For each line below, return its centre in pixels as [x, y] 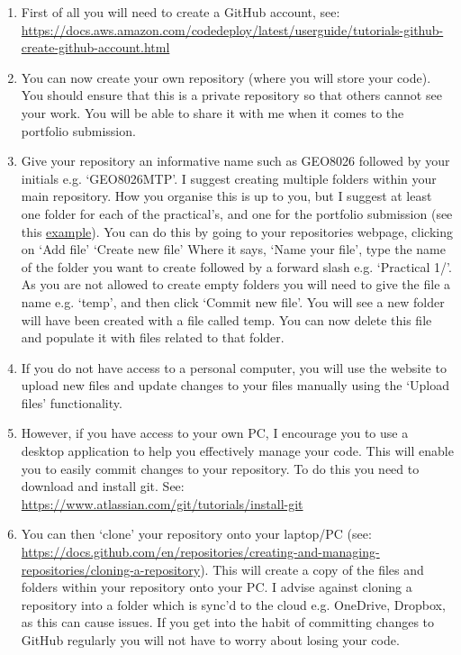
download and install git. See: [103, 486]
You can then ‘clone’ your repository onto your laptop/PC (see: [196, 534]
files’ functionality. [72, 402]
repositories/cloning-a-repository [111, 569]
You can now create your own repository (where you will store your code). [226, 77]
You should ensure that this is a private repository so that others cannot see [231, 95]
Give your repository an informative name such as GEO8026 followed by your [235, 161]
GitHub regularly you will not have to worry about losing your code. [210, 640]
